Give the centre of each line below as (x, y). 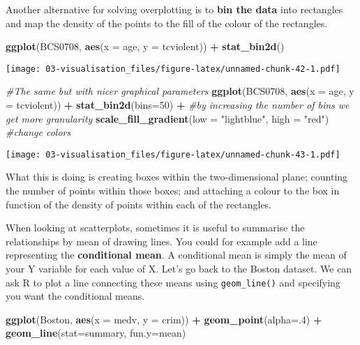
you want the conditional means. (75, 296)
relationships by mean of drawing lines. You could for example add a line (162, 241)
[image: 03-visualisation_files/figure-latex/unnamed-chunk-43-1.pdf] (173, 154)
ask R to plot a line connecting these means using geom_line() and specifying (173, 282)
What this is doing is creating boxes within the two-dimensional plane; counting (177, 177)
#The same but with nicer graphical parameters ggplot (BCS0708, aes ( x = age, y (180, 91)
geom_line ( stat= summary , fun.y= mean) (96, 333)
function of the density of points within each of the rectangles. (139, 204)
